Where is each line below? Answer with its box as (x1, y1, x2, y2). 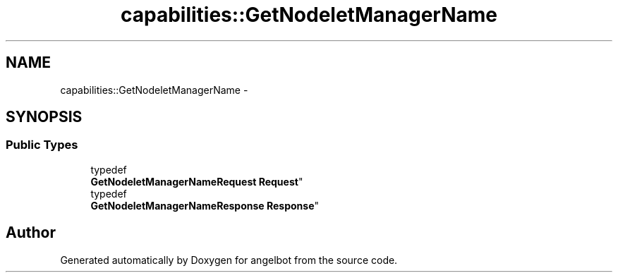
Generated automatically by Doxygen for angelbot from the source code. (60, 253, 398, 266)
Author (6, 224, 56, 242)
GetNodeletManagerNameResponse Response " (90, 199, 320, 212)
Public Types (6, 138, 78, 152)
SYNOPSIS (6, 108, 83, 126)
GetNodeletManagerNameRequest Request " (90, 175, 303, 188)
